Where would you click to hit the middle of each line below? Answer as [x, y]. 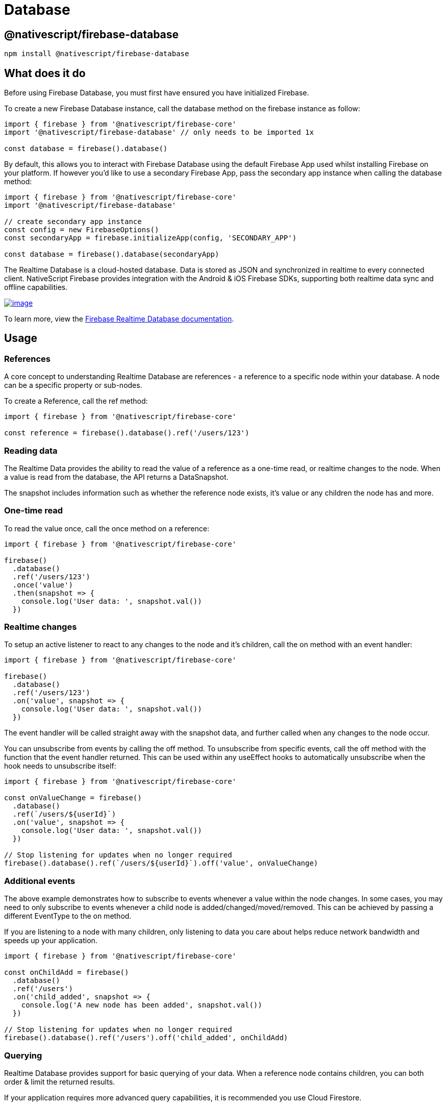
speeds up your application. [51, 941]
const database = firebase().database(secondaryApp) [112, 254]
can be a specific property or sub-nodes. [73, 385]
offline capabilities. [36, 287]
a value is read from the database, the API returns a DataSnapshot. [116, 477]
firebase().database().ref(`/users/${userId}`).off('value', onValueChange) [161, 863]
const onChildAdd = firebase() [67, 973]
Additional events [40, 881]
